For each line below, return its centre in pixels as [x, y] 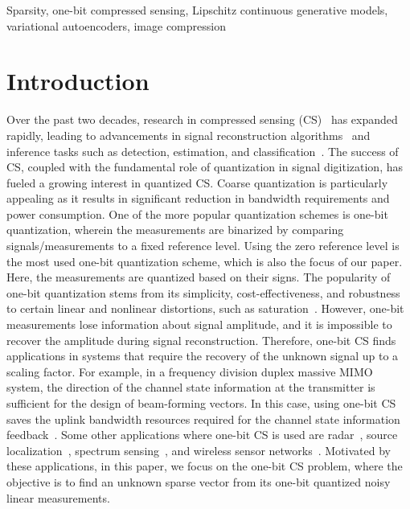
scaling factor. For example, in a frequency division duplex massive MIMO [190, 371]
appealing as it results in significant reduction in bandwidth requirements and [198, 198]
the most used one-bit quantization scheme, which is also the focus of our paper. [205, 261]
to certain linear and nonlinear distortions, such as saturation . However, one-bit [205, 308]
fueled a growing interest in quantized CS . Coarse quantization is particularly [197, 182]
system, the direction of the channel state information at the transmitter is [191, 387]
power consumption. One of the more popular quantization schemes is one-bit [197, 213]
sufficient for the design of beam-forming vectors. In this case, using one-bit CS [201, 403]
